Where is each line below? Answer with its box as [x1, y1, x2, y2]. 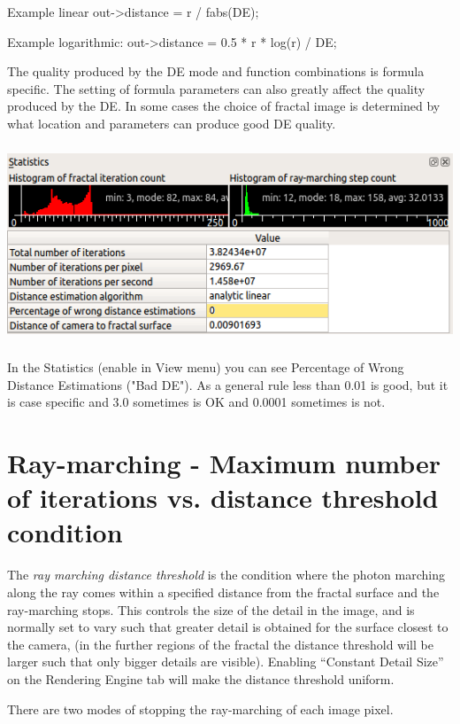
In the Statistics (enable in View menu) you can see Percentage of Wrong [7, 358, 404, 377]
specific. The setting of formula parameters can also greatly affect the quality [7, 79, 425, 97]
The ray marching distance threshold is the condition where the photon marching [7, 565, 445, 584]
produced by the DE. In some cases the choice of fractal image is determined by [7, 97, 441, 115]
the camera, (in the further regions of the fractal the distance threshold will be [7, 634, 433, 653]
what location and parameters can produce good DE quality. [7, 113, 336, 132]
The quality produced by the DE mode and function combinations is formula [7, 62, 425, 81]
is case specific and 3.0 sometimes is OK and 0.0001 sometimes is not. [7, 393, 386, 411]
